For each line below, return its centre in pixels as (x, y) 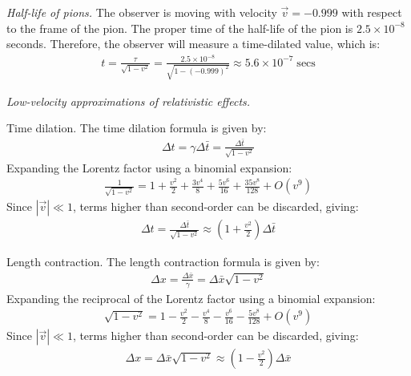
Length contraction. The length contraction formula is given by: (163, 262)
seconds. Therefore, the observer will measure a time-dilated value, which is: (193, 44)
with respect (372, 12)
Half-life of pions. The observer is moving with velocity (142, 12)
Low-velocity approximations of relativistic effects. (129, 101)
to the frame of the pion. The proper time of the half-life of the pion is (180, 28)
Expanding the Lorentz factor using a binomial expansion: (149, 167)
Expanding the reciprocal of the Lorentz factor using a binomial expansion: (191, 298)
